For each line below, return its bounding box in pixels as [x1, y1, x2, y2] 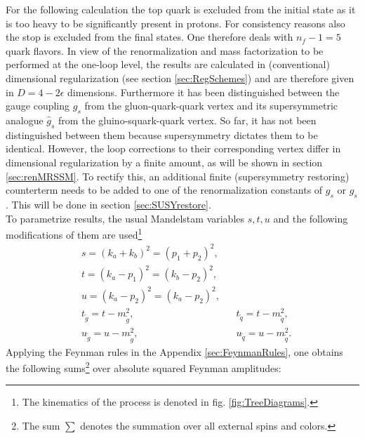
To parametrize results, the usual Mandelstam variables [6, 211, 245, 225]
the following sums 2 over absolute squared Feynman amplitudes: [6, 359, 281, 375]
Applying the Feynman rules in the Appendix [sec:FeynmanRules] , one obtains [6, 344, 343, 359]
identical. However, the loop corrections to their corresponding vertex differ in [6, 141, 341, 156]
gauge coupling [6, 98, 70, 113]
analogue [6, 112, 44, 127]
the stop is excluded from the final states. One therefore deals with [6, 29, 293, 44]
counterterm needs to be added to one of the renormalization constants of [6, 182, 323, 197]
